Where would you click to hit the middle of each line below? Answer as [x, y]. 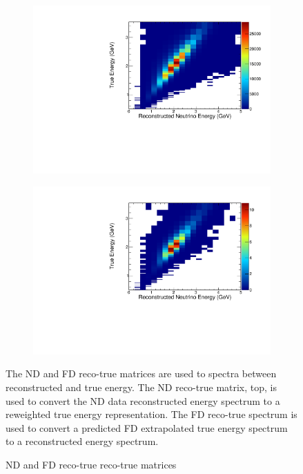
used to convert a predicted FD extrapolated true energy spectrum [147, 427]
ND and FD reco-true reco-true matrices [91, 464]
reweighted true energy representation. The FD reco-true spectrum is [151, 414]
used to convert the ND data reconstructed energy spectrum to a [143, 400]
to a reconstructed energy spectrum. [82, 441]
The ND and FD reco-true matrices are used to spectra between [141, 373]
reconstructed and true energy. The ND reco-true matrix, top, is [141, 387]
